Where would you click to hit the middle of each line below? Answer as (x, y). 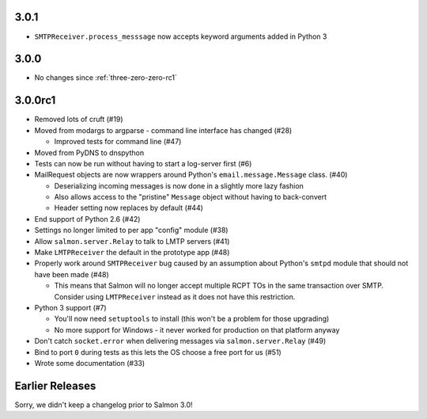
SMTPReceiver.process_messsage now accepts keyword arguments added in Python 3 (181, 36)
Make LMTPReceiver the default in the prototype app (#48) (132, 253)
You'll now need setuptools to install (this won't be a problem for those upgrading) (192, 319)
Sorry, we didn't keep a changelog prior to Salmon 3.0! (104, 405)
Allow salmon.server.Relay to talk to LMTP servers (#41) (132, 241)
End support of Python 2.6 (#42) (87, 219)
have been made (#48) (72, 274)
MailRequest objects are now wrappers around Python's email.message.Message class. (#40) (191, 175)
